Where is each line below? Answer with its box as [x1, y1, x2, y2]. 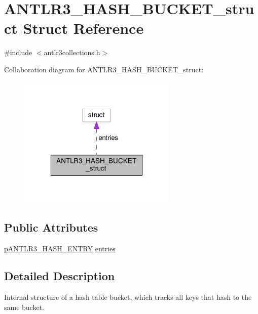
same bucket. [4, 301, 45, 312]
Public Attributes [4, 219, 98, 235]
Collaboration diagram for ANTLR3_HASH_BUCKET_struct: [4, 64, 204, 74]
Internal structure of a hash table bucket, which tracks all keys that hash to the [4, 291, 252, 302]
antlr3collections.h [44, 47, 100, 58]
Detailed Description [4, 268, 115, 284]
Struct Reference [23, 18, 144, 38]
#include [4, 47, 32, 58]
